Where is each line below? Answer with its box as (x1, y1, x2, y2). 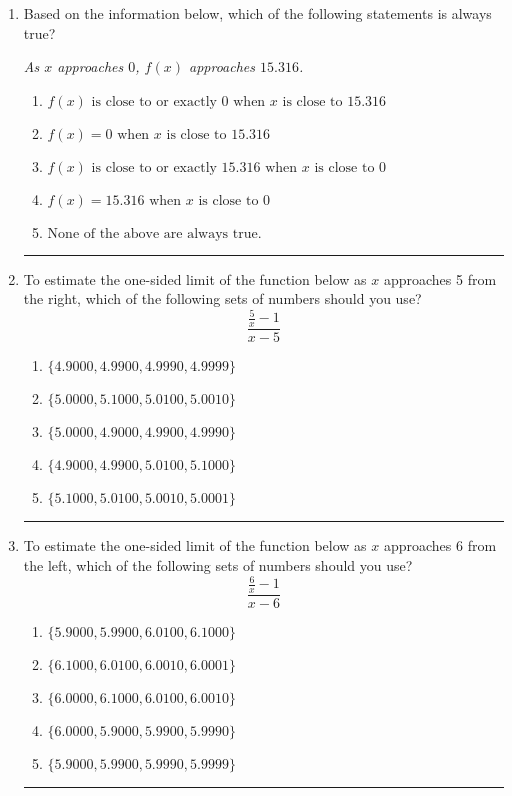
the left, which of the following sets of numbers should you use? (23, 554, 413, 575)
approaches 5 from (383, 268, 497, 289)
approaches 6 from (383, 535, 497, 556)
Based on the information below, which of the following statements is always (23, 3, 492, 23)
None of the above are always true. (47, 226, 262, 241)
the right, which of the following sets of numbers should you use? (23, 288, 422, 309)
